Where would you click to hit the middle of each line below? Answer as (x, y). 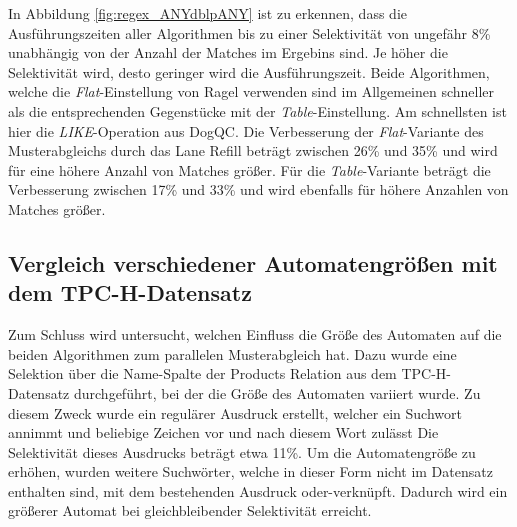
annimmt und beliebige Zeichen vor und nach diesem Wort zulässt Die (223, 432)
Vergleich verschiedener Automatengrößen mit (253, 262)
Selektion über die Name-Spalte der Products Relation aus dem (202, 373)
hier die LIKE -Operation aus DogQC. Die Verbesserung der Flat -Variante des (246, 130)
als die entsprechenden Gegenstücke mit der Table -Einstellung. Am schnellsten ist (257, 110)
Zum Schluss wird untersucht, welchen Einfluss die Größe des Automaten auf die (255, 334)
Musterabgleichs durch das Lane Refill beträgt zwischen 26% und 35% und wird (253, 150)
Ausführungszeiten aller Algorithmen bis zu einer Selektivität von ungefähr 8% (249, 32)
